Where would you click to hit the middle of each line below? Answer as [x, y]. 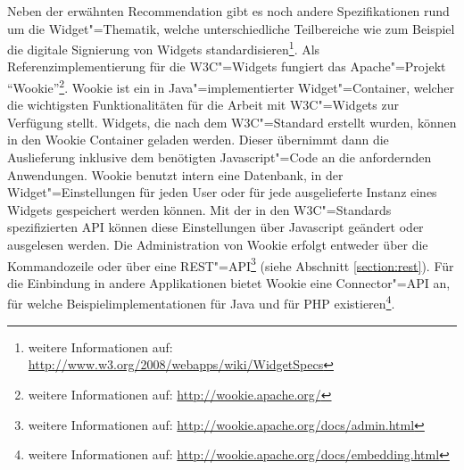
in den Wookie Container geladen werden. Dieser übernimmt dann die [198, 140]
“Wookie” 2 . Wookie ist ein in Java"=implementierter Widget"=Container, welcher [231, 86]
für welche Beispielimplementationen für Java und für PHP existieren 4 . [201, 302]
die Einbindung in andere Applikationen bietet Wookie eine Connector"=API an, [229, 282]
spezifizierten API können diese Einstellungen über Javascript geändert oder [215, 227]
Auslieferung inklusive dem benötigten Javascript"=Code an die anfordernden [220, 157]
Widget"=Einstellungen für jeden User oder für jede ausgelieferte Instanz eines [222, 192]
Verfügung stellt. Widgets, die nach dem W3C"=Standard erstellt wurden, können [232, 122]
